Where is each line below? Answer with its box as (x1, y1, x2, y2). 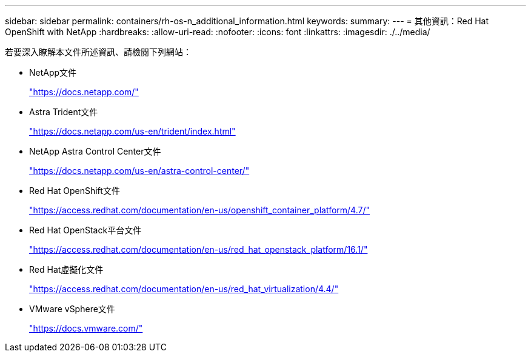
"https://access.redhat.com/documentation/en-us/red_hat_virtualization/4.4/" (29, 284, 339, 294)
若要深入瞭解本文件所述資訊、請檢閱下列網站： (5, 47, 192, 57)
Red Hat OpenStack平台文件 (29, 225, 142, 235)
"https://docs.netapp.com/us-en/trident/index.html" (29, 126, 236, 136)
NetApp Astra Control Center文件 (29, 146, 161, 156)
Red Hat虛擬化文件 (29, 264, 104, 275)
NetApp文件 (29, 67, 77, 78)
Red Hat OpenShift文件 (29, 185, 120, 196)
